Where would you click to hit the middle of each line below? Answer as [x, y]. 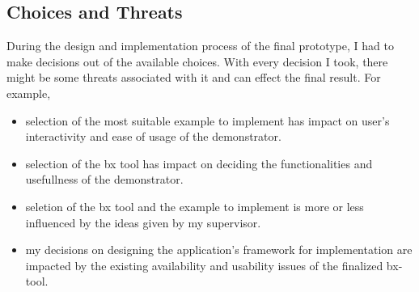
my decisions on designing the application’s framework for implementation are [219, 250]
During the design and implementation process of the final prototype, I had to [200, 46]
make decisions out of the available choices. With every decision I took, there [197, 61]
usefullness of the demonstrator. [104, 179]
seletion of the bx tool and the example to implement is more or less [195, 206]
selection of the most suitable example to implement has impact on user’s [207, 120]
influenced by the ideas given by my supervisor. [143, 222]
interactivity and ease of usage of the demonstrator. [153, 136]
